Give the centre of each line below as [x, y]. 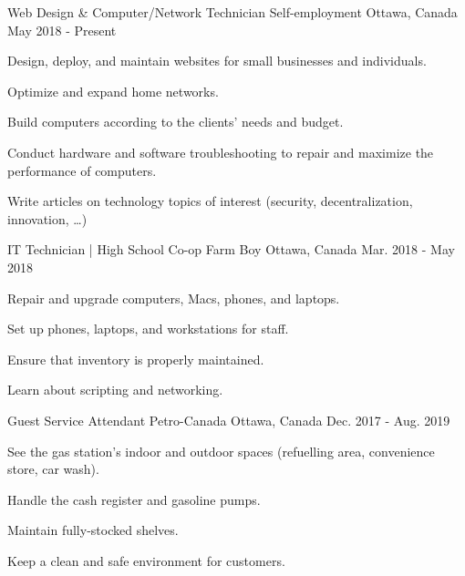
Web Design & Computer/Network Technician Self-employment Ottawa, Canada [232, 12]
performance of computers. [82, 170]
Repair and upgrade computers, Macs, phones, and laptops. [174, 298]
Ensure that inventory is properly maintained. [136, 359]
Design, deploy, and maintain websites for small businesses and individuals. [217, 61]
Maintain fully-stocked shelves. [93, 530]
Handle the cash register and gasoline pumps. [134, 499]
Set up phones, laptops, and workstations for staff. [148, 329]
